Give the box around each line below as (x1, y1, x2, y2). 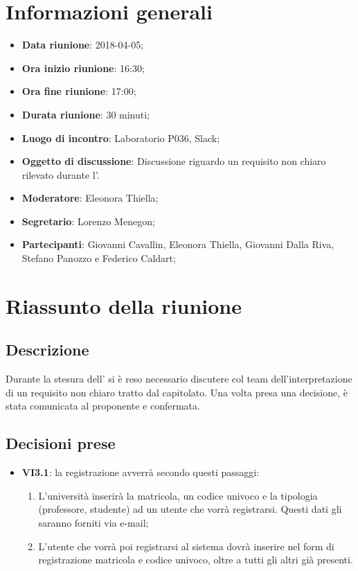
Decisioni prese (6, 432, 116, 454)
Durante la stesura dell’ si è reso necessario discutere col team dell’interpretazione (6, 371, 352, 386)
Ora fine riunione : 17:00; (21, 84, 136, 98)
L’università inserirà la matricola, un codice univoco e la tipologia (38, 488, 318, 502)
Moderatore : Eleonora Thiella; (21, 191, 159, 205)
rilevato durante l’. (21, 167, 100, 182)
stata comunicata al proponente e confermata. (6, 398, 200, 413)
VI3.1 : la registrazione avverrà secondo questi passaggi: (21, 465, 260, 480)
